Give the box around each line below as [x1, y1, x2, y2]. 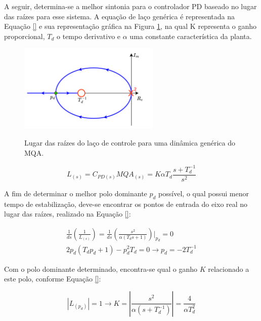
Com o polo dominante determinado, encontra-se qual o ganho [4, 263, 198, 274]
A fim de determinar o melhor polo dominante [4, 188, 147, 198]
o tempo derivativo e [57, 30, 121, 41]
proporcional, [4, 30, 45, 41]
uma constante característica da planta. [129, 30, 252, 41]
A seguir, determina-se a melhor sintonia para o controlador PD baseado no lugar [4, 1, 257, 11]
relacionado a [208, 263, 249, 274]
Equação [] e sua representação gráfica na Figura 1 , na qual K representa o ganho [4, 21, 257, 31]
